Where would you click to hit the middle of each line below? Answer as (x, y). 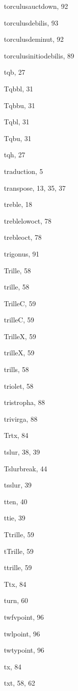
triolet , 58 (19, 386)
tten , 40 (16, 501)
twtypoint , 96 (24, 650)
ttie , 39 (15, 518)
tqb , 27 (15, 72)
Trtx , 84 (16, 435)
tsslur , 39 (18, 485)
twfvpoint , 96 (24, 617)
